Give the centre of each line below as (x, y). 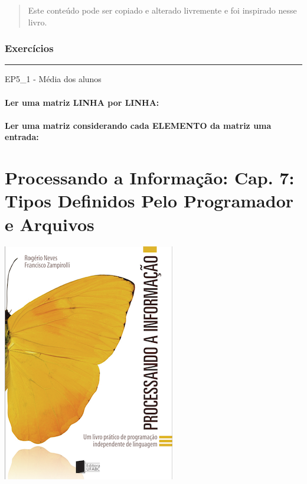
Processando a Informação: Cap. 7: (150, 178)
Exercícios (29, 48)
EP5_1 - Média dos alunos (53, 79)
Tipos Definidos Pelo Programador (149, 201)
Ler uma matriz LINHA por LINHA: (82, 102)
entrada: (22, 137)
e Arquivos (50, 224)
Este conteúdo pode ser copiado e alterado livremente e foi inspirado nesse (162, 10)
